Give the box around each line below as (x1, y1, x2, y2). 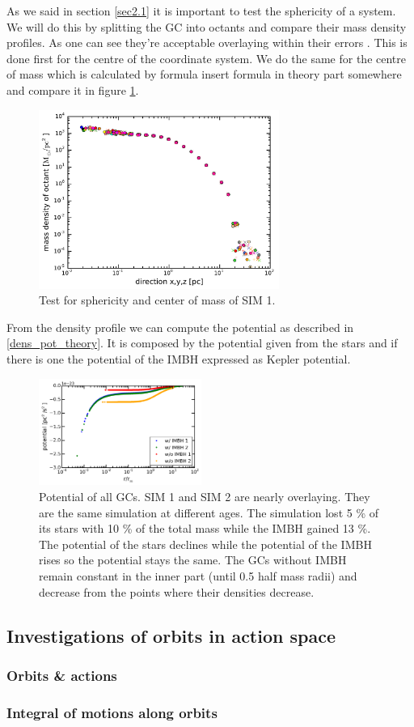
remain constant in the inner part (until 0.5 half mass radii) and (39, 568, 357, 584)
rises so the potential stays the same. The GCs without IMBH (39, 551, 347, 568)
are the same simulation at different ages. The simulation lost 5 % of (39, 504, 379, 521)
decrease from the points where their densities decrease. (39, 583, 315, 600)
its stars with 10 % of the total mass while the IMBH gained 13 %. (39, 520, 371, 537)
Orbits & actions (6, 665, 117, 685)
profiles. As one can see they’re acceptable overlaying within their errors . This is (6, 34, 408, 51)
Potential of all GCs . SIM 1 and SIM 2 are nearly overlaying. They (39, 488, 370, 505)
